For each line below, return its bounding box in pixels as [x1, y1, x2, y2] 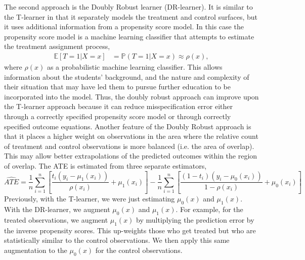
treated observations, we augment [4, 215, 108, 225]
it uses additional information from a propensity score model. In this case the [4, 21, 244, 32]
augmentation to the [4, 244, 67, 255]
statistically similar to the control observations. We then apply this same [4, 235, 230, 245]
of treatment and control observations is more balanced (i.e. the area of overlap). [4, 140, 254, 151]
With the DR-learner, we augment [4, 204, 110, 215]
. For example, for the [176, 204, 243, 215]
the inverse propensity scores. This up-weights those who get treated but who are [4, 225, 256, 235]
